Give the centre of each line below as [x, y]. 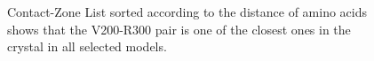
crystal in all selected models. [87, 46]
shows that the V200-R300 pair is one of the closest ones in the [179, 29]
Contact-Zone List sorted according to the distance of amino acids [187, 11]
